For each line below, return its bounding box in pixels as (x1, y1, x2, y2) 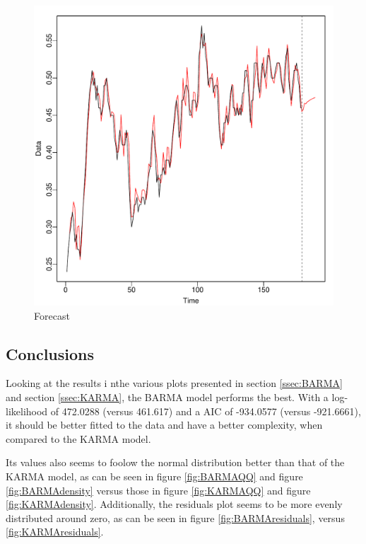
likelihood (6, 403, 48, 418)
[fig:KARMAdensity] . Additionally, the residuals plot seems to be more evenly (6, 497, 343, 511)
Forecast (34, 308, 70, 323)
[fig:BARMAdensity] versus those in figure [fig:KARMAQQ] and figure (6, 482, 311, 497)
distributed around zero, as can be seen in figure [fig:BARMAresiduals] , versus (6, 510, 345, 525)
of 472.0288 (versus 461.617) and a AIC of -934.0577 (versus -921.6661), (50, 403, 361, 418)
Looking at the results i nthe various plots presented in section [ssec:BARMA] (6, 376, 343, 390)
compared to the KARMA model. (6, 431, 151, 446)
